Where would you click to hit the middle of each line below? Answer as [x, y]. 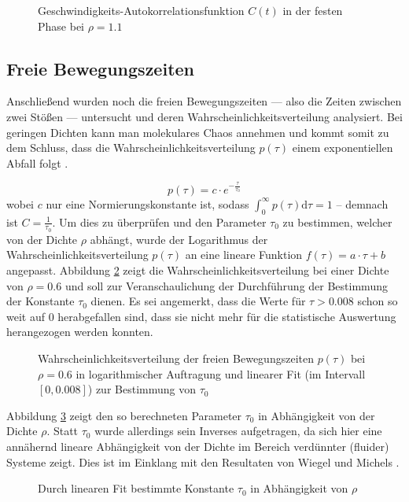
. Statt [63, 431]
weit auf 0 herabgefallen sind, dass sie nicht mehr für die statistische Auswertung [201, 316]
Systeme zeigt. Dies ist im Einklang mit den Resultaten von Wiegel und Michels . [203, 461]
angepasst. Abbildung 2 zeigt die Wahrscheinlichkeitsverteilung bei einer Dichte [198, 270]
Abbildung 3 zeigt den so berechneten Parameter [124, 415]
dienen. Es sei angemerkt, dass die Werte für [198, 301]
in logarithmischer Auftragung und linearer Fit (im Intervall [221, 373]
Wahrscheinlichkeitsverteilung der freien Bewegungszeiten [176, 358]
